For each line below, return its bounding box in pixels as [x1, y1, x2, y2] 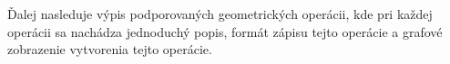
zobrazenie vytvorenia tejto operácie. [7, 40, 212, 59]
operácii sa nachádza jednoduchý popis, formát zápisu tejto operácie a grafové [7, 22, 443, 41]
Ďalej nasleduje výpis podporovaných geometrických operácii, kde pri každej [7, 5, 433, 23]
